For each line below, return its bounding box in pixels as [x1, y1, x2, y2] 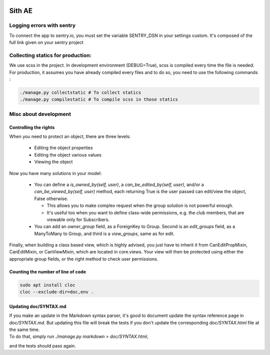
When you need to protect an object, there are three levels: [9, 133, 131, 139]
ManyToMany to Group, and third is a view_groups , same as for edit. [34, 230, 175, 236]
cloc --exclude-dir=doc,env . [19, 289, 94, 295]
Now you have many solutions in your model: [9, 170, 102, 176]
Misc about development [9, 110, 71, 117]
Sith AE [9, 6, 32, 15]
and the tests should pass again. [9, 342, 76, 348]
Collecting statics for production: [9, 51, 92, 58]
